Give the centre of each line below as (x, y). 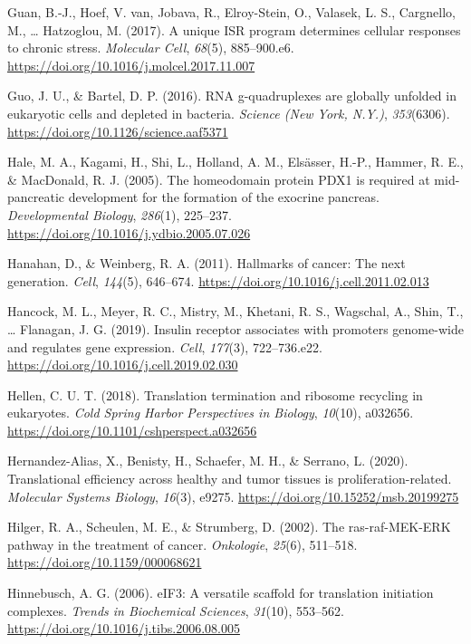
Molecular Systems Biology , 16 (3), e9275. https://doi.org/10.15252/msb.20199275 (233, 496)
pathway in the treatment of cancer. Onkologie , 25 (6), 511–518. (183, 544)
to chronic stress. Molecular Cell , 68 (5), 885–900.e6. (151, 48)
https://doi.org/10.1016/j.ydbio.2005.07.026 (129, 232)
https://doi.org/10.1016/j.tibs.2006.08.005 (124, 628)
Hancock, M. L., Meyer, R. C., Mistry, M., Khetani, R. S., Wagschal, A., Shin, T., (235, 311)
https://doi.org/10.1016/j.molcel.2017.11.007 (131, 65)
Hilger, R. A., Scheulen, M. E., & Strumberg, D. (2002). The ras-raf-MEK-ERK (229, 527)
